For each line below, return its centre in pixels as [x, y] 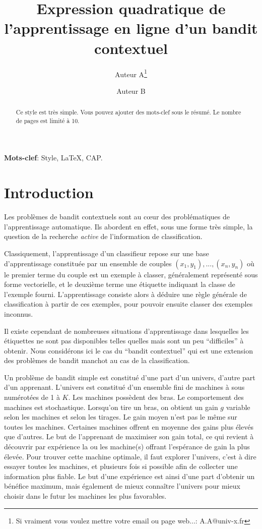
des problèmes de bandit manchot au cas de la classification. [97, 360]
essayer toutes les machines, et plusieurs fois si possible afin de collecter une [121, 466]
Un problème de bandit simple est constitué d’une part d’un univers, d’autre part [130, 377]
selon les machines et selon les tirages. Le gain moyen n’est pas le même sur [121, 417]
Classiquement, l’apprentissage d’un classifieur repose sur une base [107, 253]
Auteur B [131, 91]
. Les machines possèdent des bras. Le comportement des [156, 397]
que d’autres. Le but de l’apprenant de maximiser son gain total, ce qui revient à [129, 436]
